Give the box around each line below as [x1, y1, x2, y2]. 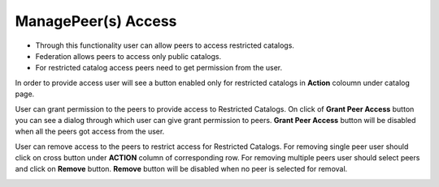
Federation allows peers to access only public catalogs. [35, 51, 222, 61]
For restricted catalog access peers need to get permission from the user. [35, 63, 283, 73]
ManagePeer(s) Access [15, 12, 177, 30]
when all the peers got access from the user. [15, 126, 165, 137]
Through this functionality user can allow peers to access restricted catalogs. [35, 40, 294, 50]
